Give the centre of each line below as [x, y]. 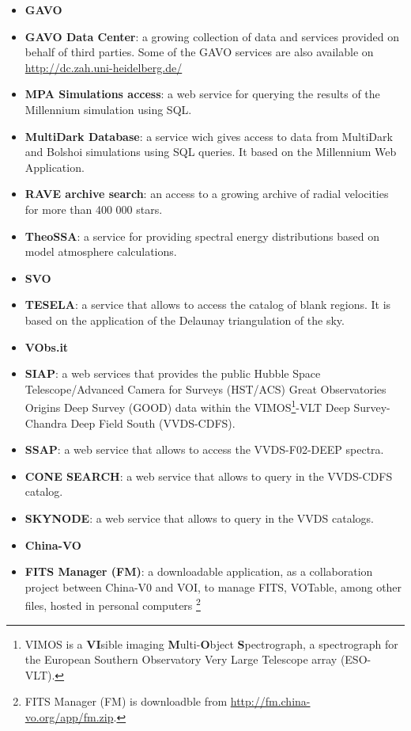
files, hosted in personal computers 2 [113, 604]
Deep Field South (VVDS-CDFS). [153, 423]
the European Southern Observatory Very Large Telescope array [181, 659]
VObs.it [47, 346]
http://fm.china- [270, 701]
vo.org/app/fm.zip [69, 716]
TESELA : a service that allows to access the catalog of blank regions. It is [208, 305]
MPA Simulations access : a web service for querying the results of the [202, 94]
